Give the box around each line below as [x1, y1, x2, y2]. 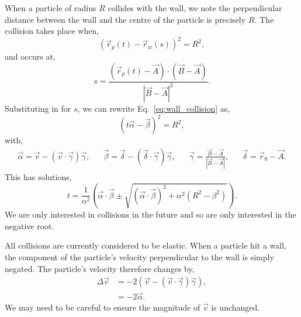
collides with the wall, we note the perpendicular [108, 2, 282, 13]
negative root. [5, 219, 54, 232]
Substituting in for [5, 102, 71, 115]
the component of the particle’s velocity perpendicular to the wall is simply [5, 251, 274, 263]
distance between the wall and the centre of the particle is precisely [5, 13, 246, 25]
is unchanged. [211, 301, 260, 313]
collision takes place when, [5, 25, 99, 37]
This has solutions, [5, 171, 72, 183]
